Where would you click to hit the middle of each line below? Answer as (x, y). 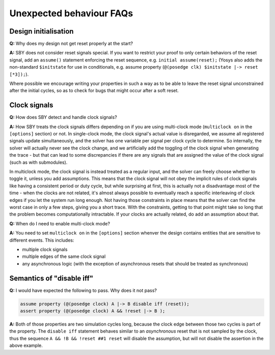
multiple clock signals (45, 249)
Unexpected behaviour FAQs (71, 13)
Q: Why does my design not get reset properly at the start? (71, 44)
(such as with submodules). (38, 162)
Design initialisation (42, 31)
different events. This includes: (42, 240)
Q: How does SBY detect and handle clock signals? (63, 117)
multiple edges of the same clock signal (64, 256)
